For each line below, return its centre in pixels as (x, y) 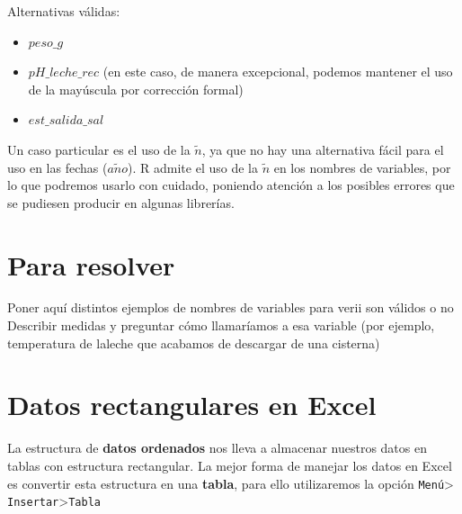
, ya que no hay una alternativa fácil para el (323, 149)
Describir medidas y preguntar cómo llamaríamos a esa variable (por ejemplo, (221, 325)
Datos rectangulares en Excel (192, 405)
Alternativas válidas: (64, 11)
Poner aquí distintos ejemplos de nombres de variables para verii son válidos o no (231, 307)
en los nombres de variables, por (362, 167)
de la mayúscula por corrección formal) (136, 89)
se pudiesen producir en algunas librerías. (121, 202)
